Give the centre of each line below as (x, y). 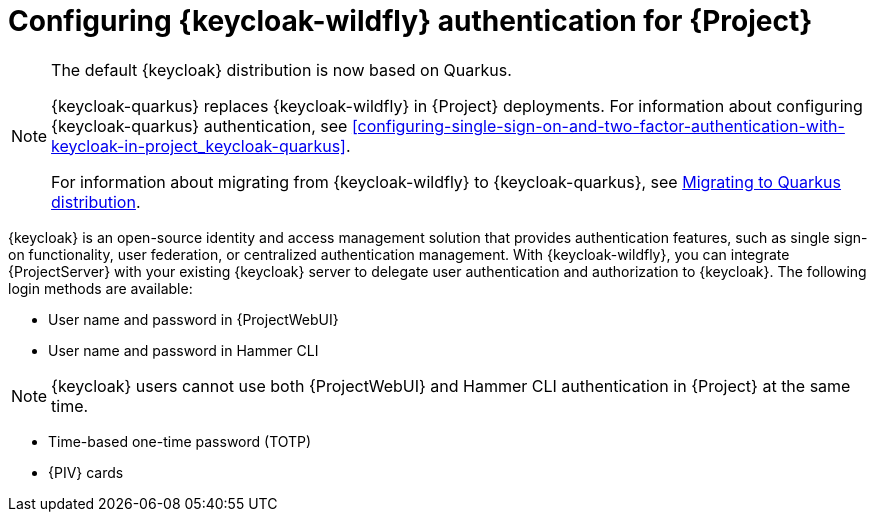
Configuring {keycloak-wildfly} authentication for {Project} (410, 21)
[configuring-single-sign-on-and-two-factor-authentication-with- (598, 125)
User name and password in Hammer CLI (183, 350)
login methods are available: (100, 288)
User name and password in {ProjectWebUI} (193, 319)
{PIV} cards (86, 472)
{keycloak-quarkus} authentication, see (199, 125)
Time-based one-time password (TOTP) (180, 441)
